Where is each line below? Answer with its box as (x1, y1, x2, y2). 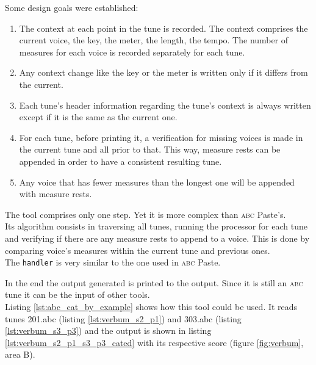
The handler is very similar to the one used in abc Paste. (5, 256, 221, 269)
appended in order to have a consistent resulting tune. (19, 154, 222, 167)
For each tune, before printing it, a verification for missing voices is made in (19, 131, 303, 143)
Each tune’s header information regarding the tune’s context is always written (19, 98, 311, 111)
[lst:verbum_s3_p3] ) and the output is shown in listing (5, 324, 212, 337)
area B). (5, 348, 35, 361)
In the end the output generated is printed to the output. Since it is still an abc (5, 276, 303, 289)
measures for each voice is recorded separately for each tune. (19, 45, 245, 58)
